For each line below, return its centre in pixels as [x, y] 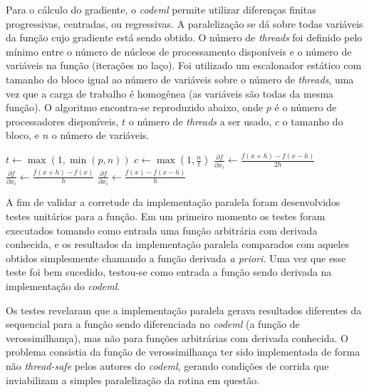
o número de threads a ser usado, [200, 121]
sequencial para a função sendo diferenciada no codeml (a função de [153, 324]
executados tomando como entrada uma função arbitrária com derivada [162, 230]
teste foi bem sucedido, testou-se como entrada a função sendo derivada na [169, 272]
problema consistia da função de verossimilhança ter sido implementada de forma [183, 352]
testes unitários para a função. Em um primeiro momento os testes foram [166, 216]
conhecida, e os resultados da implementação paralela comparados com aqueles [177, 244]
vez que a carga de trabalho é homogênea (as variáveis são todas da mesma [170, 93]
